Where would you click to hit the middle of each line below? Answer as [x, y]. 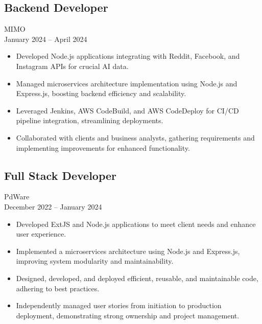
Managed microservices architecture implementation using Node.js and [127, 83]
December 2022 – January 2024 [53, 206]
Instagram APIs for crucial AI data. [72, 66]
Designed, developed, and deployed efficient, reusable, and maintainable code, [137, 278]
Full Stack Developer [61, 175]
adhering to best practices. [58, 288]
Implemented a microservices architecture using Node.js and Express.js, [128, 251]
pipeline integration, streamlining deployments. [90, 120]
